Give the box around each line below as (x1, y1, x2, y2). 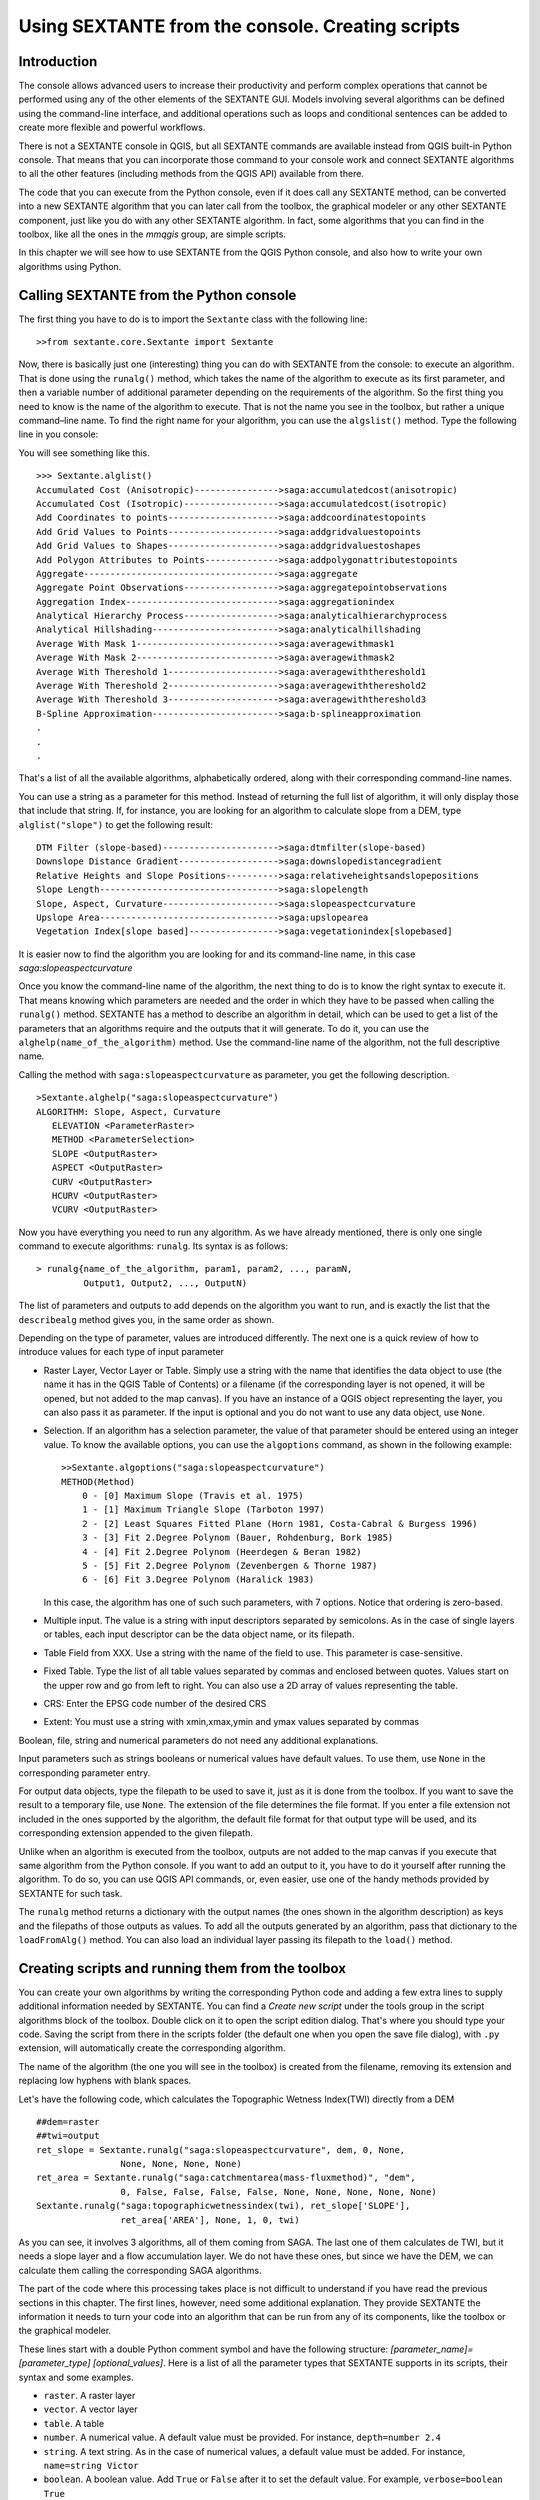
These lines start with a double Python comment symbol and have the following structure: (18, 2343, 389, 2355)
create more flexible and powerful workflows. (18, 121, 206, 134)
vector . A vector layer (43, 2403, 139, 2415)
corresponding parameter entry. (18, 1766, 151, 1779)
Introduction (18, 53, 98, 70)
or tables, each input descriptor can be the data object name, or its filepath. (43, 1628, 355, 1640)
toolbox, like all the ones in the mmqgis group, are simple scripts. (18, 228, 287, 240)
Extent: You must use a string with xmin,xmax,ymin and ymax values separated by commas (43, 1716, 420, 1728)
